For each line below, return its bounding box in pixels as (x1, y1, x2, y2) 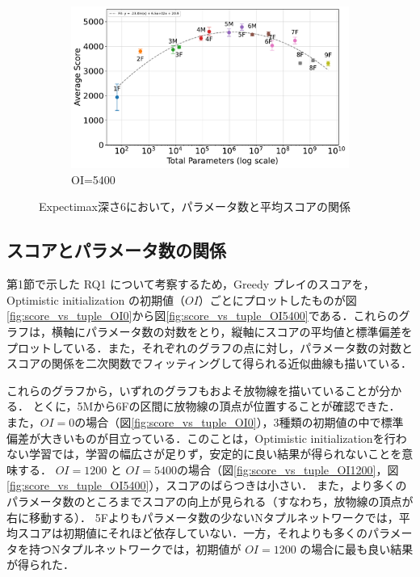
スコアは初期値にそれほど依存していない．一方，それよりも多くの (17, 524, 368, 541)
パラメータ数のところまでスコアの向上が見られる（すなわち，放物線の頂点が (6, 492, 414, 509)
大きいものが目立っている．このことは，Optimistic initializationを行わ (40, 429, 407, 446)
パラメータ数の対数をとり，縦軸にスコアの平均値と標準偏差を (85, 322, 413, 339)
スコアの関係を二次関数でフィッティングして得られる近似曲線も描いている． (6, 355, 413, 372)
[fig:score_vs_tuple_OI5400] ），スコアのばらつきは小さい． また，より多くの (6, 477, 407, 494)
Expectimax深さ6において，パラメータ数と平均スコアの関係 (39, 198, 351, 215)
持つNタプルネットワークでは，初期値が (28, 540, 241, 557)
